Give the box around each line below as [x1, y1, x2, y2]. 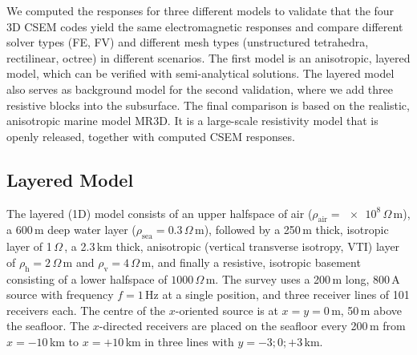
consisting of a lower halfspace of [6, 270, 168, 287]
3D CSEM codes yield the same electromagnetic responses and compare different [6, 18, 403, 34]
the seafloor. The [6, 317, 90, 334]
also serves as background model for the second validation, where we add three [6, 80, 393, 97]
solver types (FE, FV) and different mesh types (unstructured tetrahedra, [6, 34, 369, 50]
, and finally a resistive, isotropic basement [151, 253, 361, 270]
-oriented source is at [175, 301, 278, 318]
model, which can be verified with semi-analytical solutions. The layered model [6, 65, 395, 82]
